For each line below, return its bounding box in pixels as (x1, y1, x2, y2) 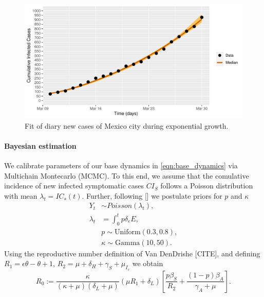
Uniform (114, 228, 141, 236)
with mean (4, 190, 37, 201)
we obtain (132, 258, 163, 269)
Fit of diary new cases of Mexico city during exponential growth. (25, 120, 229, 131)
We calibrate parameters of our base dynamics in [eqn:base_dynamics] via (4, 160, 238, 170)
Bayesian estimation (4, 140, 77, 151)
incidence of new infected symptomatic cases (4, 180, 144, 191)
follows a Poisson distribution (160, 180, 253, 191)
